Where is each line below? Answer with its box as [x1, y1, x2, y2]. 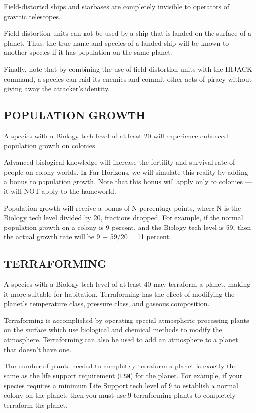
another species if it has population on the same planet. [4, 47, 172, 57]
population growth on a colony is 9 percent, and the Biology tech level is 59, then [4, 222, 251, 232]
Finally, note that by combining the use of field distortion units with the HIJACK [4, 63, 252, 74]
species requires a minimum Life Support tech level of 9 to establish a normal [4, 380, 238, 390]
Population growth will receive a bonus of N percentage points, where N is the [4, 202, 241, 213]
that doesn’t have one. [4, 344, 72, 354]
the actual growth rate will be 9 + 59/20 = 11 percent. [4, 231, 171, 242]
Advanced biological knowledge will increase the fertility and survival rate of [4, 157, 235, 167]
